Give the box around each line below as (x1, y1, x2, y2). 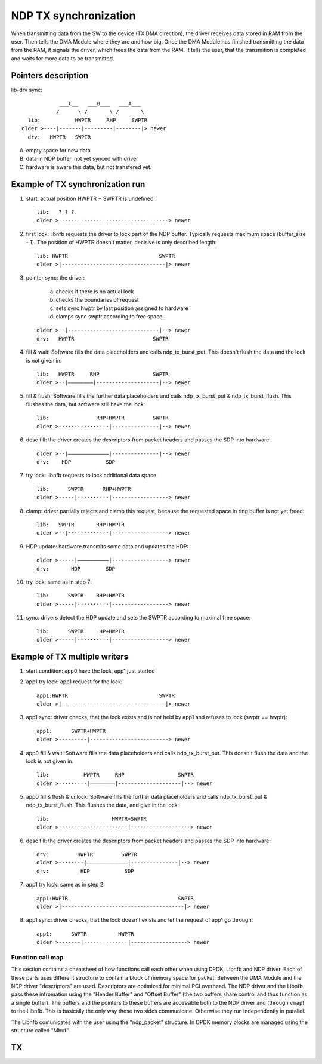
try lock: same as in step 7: (26, 578, 92, 585)
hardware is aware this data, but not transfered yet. (26, 163, 152, 170)
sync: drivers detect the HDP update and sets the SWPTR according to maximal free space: (26, 614, 250, 621)
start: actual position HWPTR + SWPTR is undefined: (26, 195, 155, 202)
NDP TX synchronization (11, 9, 136, 22)
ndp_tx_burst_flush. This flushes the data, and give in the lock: (26, 801, 179, 809)
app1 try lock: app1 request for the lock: (26, 678, 123, 685)
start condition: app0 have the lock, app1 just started (26, 667, 155, 674)
